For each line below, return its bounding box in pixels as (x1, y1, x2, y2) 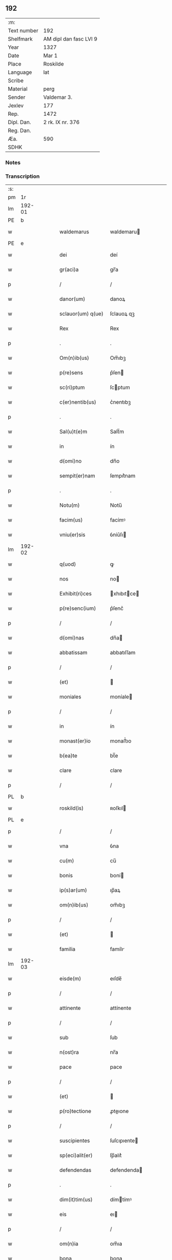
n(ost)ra (59, 1049, 79, 1056)
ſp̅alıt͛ (110, 1152, 122, 1159)
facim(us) (59, 517, 83, 524)
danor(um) (59, 296, 85, 303)
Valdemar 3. (43, 93, 73, 100)
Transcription (5, 173, 40, 180)
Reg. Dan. (8, 127, 32, 134)
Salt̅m (110, 428, 124, 435)
